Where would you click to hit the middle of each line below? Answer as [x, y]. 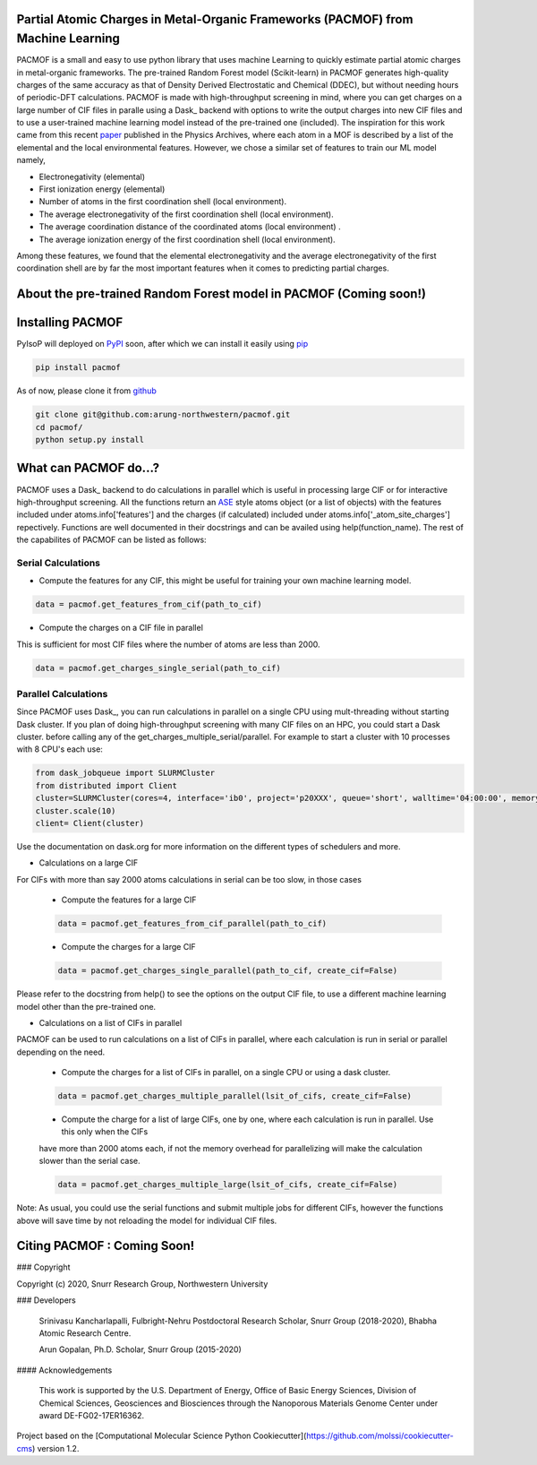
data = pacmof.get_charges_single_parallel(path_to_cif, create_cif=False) [228, 971]
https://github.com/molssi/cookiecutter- [379, 1436]
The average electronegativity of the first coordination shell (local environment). [187, 214]
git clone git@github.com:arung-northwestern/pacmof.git [163, 415]
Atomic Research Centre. [85, 1333]
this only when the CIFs [105, 1132]
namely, [31, 160]
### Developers [46, 1300]
